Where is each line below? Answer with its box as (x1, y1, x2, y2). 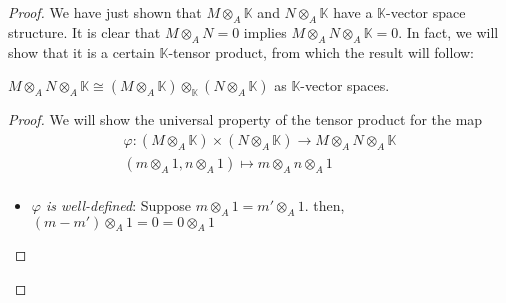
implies (243, 21, 287, 42)
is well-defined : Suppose (45, 194, 192, 215)
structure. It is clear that (8, 21, 161, 42)
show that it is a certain (8, 41, 155, 62)
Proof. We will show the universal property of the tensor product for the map (8, 109, 483, 130)
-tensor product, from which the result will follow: (168, 41, 475, 62)
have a (333, 2, 373, 22)
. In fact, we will (398, 21, 499, 42)
